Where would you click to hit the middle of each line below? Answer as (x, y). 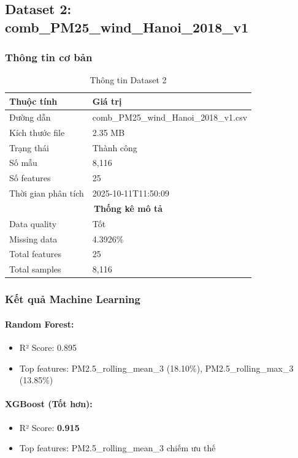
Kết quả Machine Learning (73, 299)
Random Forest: (40, 324)
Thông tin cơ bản (49, 57)
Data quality (33, 223)
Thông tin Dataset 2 (128, 80)
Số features (30, 178)
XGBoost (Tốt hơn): (49, 404)
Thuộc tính (33, 101)
